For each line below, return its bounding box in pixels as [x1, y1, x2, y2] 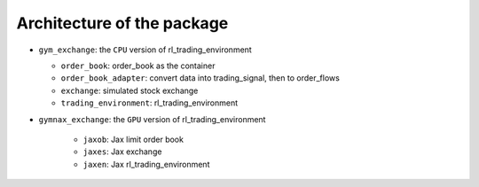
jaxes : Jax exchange [82, 146, 162, 157]
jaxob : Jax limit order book [82, 134, 184, 144]
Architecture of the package [16, 13, 229, 33]
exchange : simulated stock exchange [60, 85, 199, 96]
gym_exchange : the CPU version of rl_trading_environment [38, 44, 252, 55]
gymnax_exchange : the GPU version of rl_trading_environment [38, 113, 266, 124]
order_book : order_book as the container [60, 60, 216, 71]
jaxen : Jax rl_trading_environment [82, 159, 210, 169]
